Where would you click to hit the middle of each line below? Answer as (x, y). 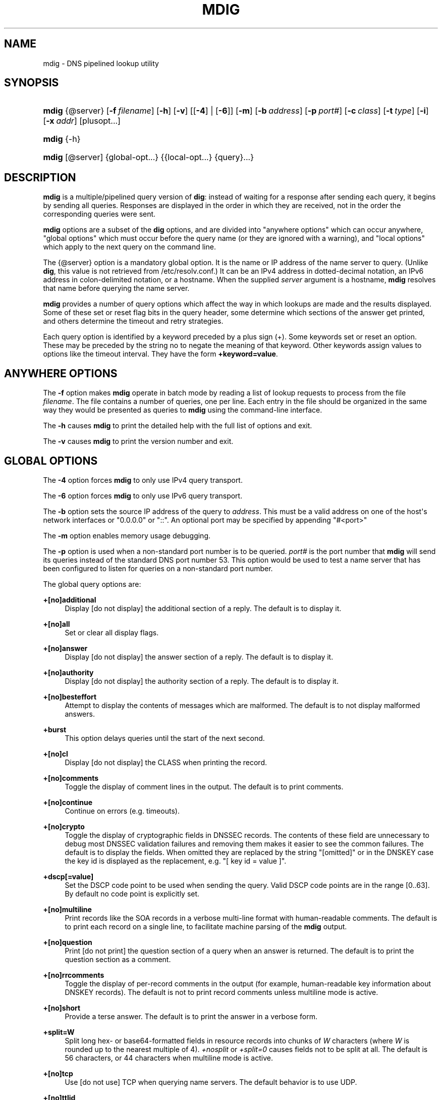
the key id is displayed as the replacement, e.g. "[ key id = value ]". (176, 861)
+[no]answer (65, 648)
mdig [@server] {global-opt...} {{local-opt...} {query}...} (148, 157)
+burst (55, 729)
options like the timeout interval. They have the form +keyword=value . (160, 354)
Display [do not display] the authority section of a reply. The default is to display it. (202, 681)
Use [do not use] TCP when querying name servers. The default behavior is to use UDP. (211, 1082)
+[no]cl (56, 754)
